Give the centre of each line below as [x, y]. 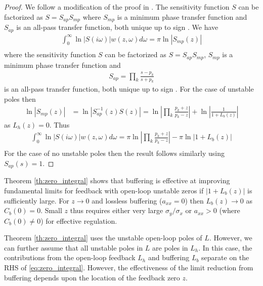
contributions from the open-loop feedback [70, 257]
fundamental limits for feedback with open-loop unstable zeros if [104, 190]
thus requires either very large [117, 210]
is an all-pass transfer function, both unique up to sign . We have [117, 27]
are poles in [170, 247]
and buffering [169, 257]
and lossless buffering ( [127, 200]
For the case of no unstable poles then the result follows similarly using [115, 153]
